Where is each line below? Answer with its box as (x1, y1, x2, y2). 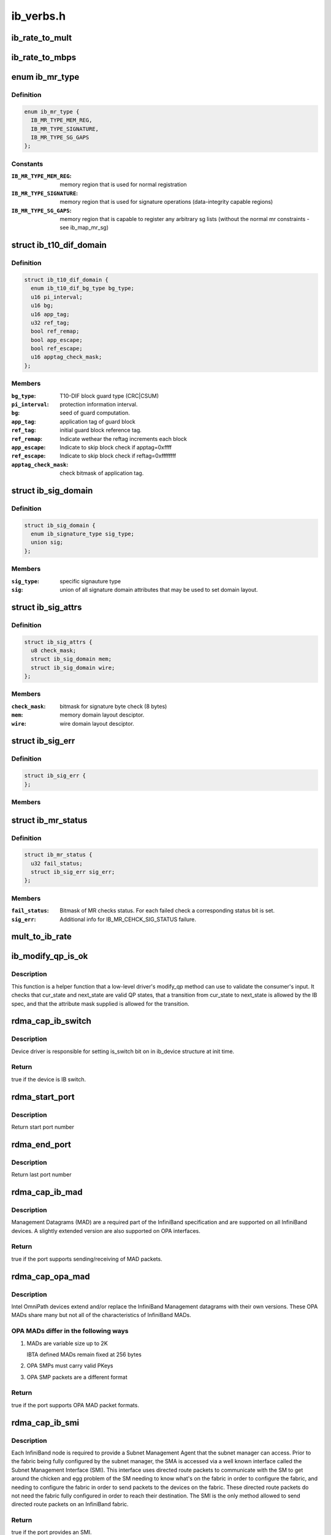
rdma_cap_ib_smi (11, 1417, 80, 1428)
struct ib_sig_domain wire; (31, 664, 115, 671)
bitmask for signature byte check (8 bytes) (59, 702, 167, 710)
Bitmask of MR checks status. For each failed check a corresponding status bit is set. (59, 907, 275, 914)
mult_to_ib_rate (11, 931, 72, 942)
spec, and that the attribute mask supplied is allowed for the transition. (11, 1000, 189, 1007)
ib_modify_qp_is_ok (11, 951, 88, 962)
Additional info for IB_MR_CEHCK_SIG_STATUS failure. (59, 915, 196, 923)
